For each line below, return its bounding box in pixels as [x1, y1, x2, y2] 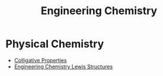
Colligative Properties [14, 57, 67, 64]
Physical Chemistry [5, 37, 104, 51]
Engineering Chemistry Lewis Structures [14, 63, 113, 70]
